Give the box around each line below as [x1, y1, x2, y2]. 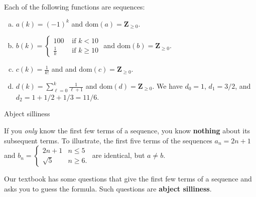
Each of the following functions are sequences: [4, 2, 145, 12]
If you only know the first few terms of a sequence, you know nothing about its [4, 125, 250, 136]
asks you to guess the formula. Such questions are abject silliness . [4, 183, 212, 193]
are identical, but [92, 150, 145, 160]
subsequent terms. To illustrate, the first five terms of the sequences [4, 135, 212, 145]
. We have [152, 81, 183, 91]
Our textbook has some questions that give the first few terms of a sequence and [4, 173, 252, 184]
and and [51, 64, 77, 74]
